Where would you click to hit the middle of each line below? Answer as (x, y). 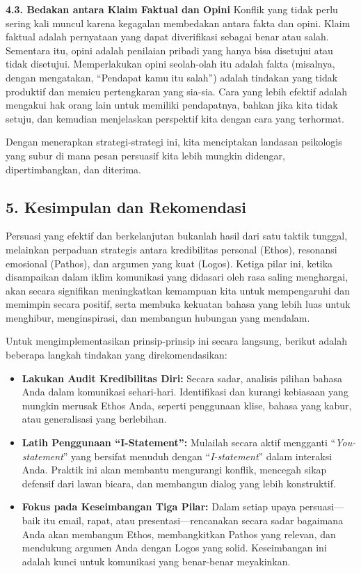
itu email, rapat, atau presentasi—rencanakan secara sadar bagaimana (193, 520)
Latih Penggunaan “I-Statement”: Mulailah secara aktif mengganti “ (179, 442)
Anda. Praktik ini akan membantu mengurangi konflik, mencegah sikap (174, 470)
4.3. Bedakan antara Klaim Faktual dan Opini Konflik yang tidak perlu (172, 9)
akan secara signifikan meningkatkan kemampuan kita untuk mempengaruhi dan (178, 290)
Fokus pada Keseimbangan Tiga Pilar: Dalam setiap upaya (159, 507)
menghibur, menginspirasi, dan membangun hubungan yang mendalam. (158, 317)
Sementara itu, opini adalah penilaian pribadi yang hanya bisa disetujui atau (169, 50)
